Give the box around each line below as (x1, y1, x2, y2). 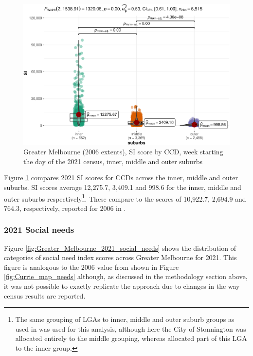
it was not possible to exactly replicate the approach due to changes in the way (4, 281, 240, 291)
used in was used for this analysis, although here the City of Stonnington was (15, 323, 246, 334)
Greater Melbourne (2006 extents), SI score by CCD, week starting (23, 147, 223, 157)
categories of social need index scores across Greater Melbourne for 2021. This (4, 252, 237, 262)
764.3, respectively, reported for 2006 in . (4, 203, 126, 213)
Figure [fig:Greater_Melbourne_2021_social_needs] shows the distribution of (4, 243, 236, 253)
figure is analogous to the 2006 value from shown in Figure (4, 262, 179, 272)
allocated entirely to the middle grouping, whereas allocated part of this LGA (15, 333, 247, 343)
